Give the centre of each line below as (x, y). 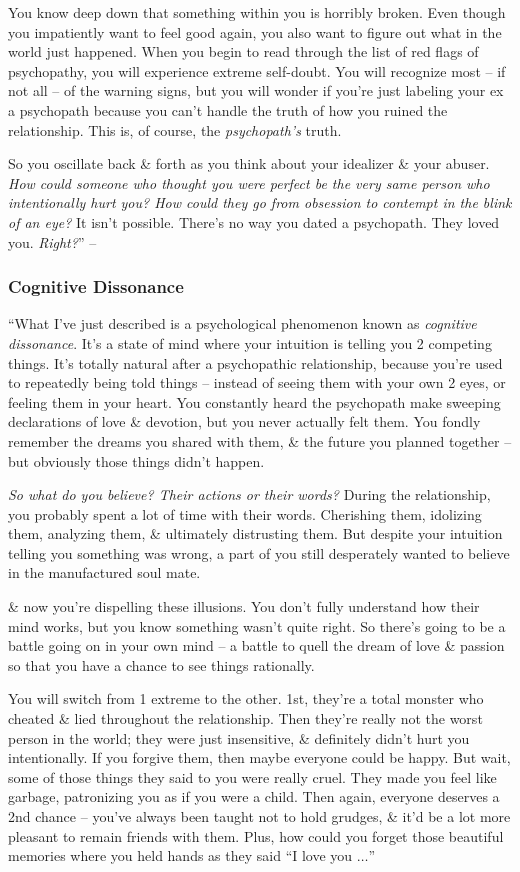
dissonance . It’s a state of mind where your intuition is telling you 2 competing (250, 342)
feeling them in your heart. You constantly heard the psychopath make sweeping (254, 401)
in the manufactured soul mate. (104, 572)
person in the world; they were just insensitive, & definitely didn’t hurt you (239, 737)
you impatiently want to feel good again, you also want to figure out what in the (255, 31)
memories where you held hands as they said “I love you (180, 855)
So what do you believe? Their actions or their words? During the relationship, (249, 494)
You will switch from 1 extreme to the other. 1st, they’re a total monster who (246, 698)
